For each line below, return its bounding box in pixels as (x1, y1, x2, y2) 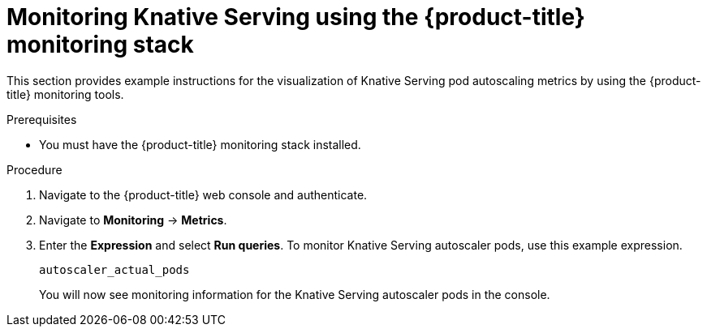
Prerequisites (6, 112, 77, 126)
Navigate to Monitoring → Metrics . (39, 212, 227, 227)
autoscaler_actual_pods (39, 263, 190, 276)
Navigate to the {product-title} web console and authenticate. (39, 187, 368, 202)
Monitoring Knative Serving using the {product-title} (6, 3, 585, 31)
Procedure (6, 162, 63, 177)
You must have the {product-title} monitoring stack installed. (39, 137, 361, 152)
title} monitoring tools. (6, 87, 124, 101)
